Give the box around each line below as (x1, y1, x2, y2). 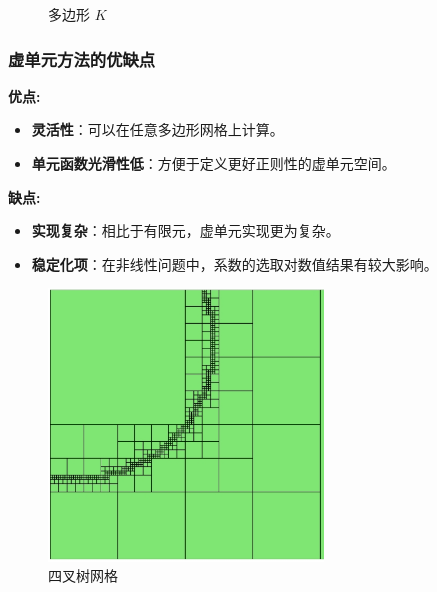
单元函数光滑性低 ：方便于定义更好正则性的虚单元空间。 (31, 153, 396, 173)
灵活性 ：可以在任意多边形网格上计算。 (31, 119, 284, 140)
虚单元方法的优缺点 (8, 46, 156, 71)
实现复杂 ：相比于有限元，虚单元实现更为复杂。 (31, 220, 340, 241)
